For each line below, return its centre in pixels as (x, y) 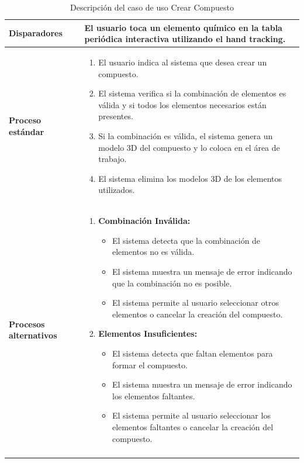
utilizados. (117, 190)
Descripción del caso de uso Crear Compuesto (152, 7)
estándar (27, 132)
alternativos (33, 335)
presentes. (116, 116)
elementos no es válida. (153, 252)
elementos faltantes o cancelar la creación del (193, 426)
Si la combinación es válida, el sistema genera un (186, 136)
